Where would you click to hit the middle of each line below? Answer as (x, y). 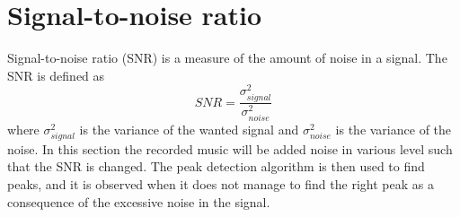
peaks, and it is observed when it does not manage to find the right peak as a (221, 184)
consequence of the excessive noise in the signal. (139, 201)
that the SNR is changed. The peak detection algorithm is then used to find (216, 166)
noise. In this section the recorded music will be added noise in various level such (230, 148)
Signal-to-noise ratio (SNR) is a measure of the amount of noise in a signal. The (227, 58)
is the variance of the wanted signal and (189, 129)
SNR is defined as (56, 75)
